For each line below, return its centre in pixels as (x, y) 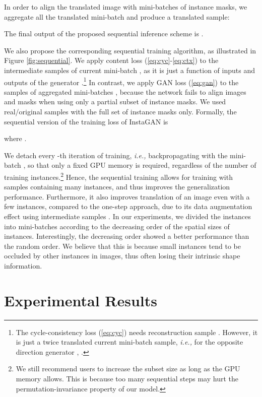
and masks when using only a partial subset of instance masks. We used (115, 102)
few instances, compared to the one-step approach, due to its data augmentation (128, 206)
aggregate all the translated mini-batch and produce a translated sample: (117, 16)
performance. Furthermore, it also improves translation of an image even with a (127, 196)
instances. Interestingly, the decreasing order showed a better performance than (127, 236)
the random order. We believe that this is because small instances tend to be (122, 246)
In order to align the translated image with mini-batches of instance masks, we (126, 7)
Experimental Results (81, 300)
